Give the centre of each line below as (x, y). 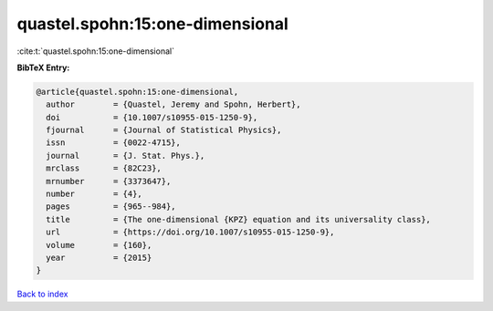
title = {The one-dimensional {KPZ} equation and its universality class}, (238, 219)
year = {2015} (99, 258)
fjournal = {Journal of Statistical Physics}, (164, 130)
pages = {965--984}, (111, 207)
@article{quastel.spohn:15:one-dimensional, (137, 92)
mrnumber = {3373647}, (109, 181)
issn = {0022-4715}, (114, 143)
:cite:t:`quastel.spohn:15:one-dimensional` (96, 51)
